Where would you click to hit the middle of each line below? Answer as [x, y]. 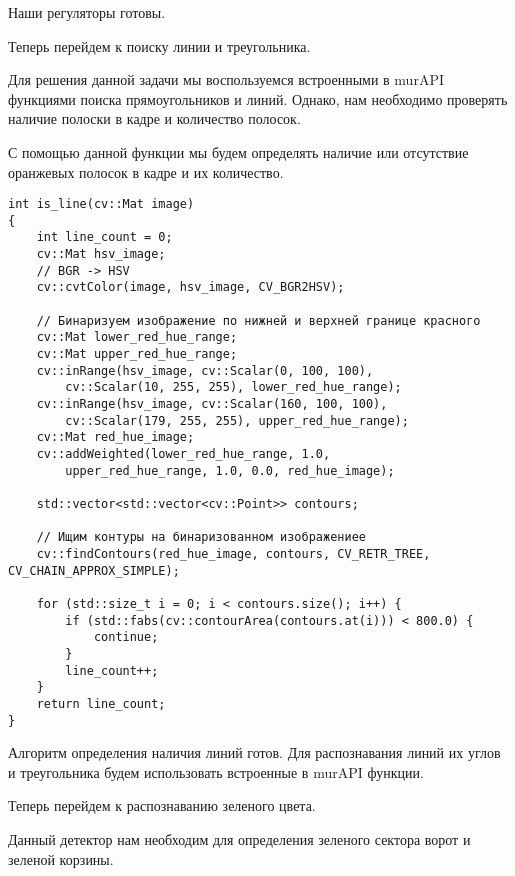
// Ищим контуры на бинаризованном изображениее [201, 537]
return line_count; [101, 703]
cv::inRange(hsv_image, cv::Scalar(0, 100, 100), [205, 370]
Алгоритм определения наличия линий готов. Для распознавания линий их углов [254, 752]
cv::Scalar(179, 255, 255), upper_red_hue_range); [237, 420]
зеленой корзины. [61, 858]
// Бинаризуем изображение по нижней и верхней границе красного [258, 320]
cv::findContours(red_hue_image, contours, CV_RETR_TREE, [233, 553]
